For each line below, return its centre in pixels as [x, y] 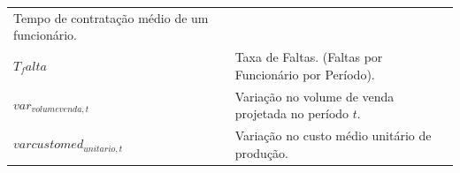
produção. [261, 152]
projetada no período [292, 113]
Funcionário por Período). [305, 74]
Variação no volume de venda [314, 96]
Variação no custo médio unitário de [333, 135]
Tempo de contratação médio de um [111, 17]
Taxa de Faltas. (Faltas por [309, 57]
